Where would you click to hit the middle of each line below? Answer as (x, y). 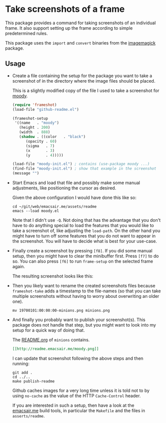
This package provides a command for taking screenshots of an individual (81, 23)
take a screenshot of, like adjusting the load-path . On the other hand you (86, 231)
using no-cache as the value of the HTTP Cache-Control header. (76, 396)
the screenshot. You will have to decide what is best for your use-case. (84, 241)
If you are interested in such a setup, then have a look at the (73, 405)
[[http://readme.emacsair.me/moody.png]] (55, 349)
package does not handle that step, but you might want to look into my (84, 325)
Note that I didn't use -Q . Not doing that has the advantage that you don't (86, 220)
